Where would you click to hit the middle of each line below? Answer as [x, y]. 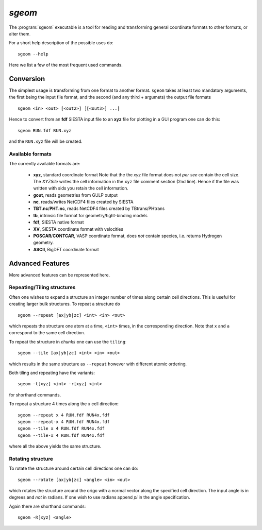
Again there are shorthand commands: [47, 506]
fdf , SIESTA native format [59, 222]
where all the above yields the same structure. [55, 446]
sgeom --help [33, 54]
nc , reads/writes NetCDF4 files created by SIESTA [83, 202]
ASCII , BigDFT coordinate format [66, 249]
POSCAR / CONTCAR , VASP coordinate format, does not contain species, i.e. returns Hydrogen [128, 236]
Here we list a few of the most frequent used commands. [66, 65]
